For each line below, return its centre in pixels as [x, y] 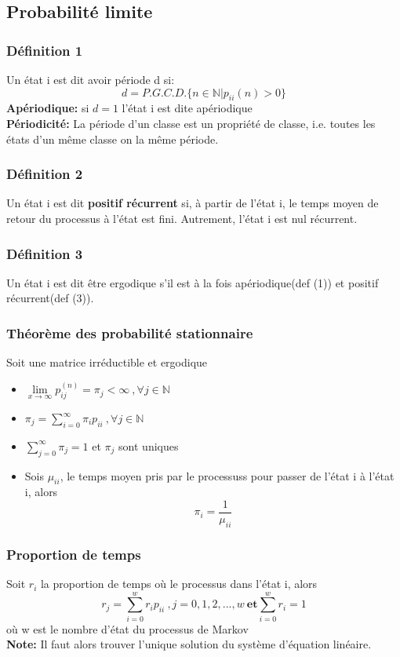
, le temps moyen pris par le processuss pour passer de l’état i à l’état [227, 475]
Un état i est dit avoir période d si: [91, 79]
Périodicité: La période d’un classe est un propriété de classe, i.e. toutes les [191, 123]
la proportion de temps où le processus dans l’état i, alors [179, 584]
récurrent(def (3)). [50, 298]
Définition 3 [45, 253]
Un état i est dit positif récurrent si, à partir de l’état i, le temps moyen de [193, 203]
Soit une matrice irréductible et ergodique [107, 362]
